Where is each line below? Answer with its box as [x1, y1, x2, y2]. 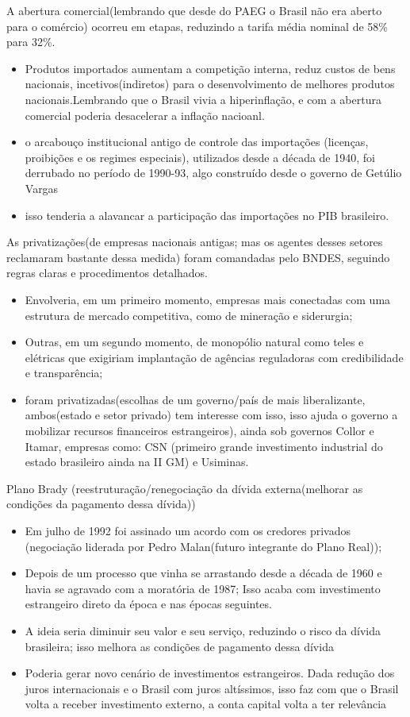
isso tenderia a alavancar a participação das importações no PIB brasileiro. [25, 206, 389, 223]
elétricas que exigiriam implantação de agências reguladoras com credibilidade [25, 349, 404, 365]
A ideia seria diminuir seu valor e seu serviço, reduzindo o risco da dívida [25, 623, 381, 638]
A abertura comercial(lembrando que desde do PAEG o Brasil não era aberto [6, 2, 382, 18]
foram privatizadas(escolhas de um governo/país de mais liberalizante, [25, 391, 366, 407]
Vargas [25, 179, 59, 196]
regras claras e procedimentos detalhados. [6, 264, 209, 281]
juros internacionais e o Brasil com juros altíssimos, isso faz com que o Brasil [25, 680, 399, 696]
